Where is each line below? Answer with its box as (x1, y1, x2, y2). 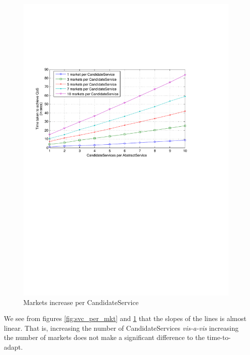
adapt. (4, 341, 23, 352)
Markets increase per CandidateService (23, 297, 139, 307)
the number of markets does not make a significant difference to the (4, 332, 205, 342)
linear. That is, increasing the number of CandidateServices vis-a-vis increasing (4, 322, 239, 333)
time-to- (207, 332, 231, 342)
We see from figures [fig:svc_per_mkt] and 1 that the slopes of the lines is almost (4, 313, 247, 323)
